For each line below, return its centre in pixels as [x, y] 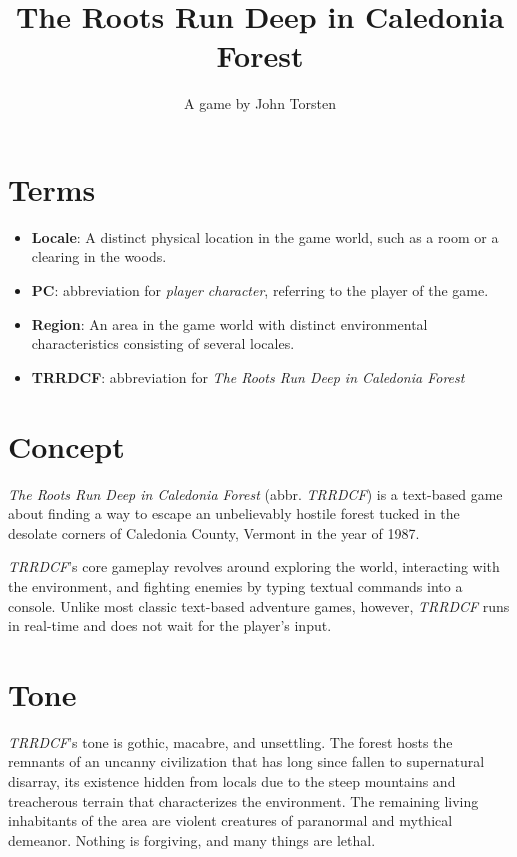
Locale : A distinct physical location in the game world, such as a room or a [265, 236]
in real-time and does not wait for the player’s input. [170, 625]
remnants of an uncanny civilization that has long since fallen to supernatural [246, 761]
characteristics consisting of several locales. [163, 343]
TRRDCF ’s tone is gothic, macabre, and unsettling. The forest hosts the [230, 741]
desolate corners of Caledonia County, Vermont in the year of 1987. [214, 532]
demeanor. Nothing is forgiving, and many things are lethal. [192, 839]
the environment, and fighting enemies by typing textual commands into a [235, 585]
